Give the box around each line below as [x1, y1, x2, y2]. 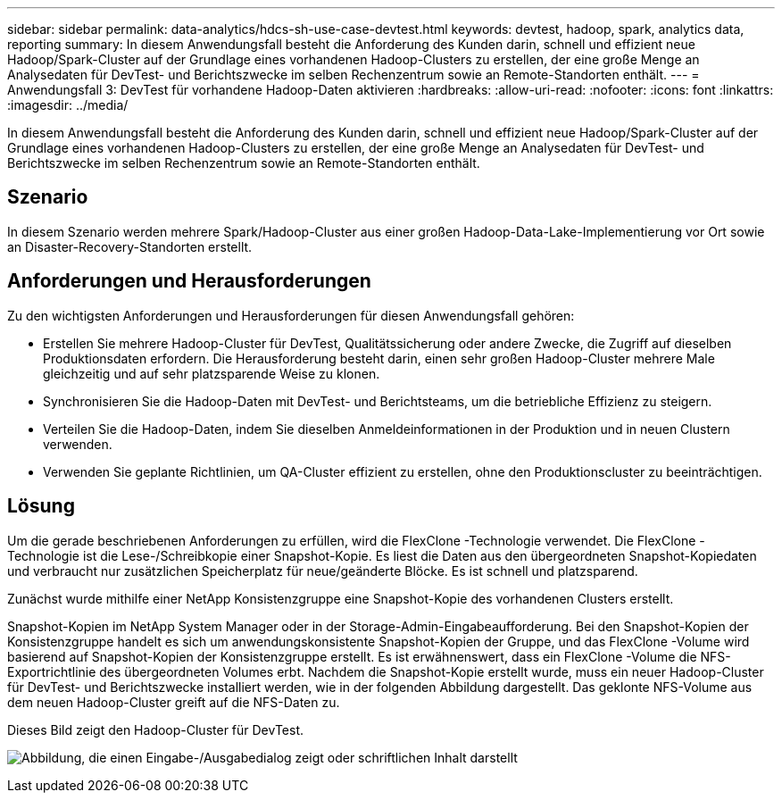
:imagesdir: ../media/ [7, 97, 129, 112]
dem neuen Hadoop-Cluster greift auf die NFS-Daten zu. [7, 694, 340, 710]
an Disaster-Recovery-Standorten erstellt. [7, 238, 253, 254]
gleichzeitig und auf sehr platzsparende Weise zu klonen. [43, 365, 380, 381]
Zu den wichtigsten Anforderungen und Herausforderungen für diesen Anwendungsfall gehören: [7, 307, 575, 323]
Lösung [7, 495, 75, 518]
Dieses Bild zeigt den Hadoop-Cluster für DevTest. [7, 721, 304, 737]
